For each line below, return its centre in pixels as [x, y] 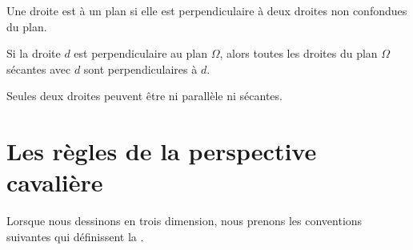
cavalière [55, 182]
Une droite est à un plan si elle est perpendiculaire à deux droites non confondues [207, 10]
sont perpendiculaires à [140, 69]
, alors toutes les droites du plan [299, 53]
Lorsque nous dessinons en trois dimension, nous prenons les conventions [184, 221]
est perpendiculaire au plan [140, 53]
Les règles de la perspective [162, 151]
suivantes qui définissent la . [75, 236]
